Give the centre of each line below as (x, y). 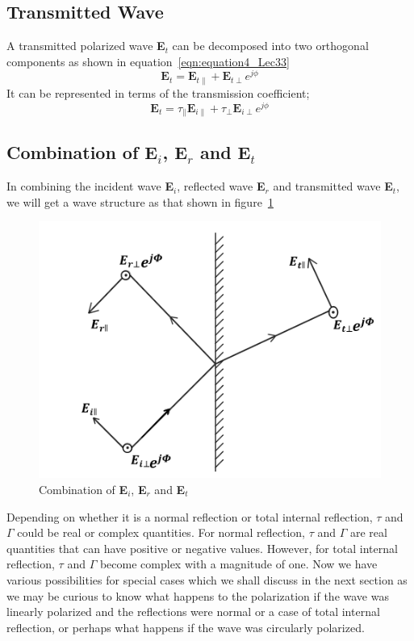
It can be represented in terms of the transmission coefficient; (158, 92)
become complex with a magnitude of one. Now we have (238, 564)
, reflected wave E (221, 186)
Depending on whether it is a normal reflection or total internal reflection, (190, 516)
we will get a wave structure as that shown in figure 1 (140, 201)
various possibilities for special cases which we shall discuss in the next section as (207, 580)
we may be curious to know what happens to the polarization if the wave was (198, 595)
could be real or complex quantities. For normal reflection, (161, 532)
